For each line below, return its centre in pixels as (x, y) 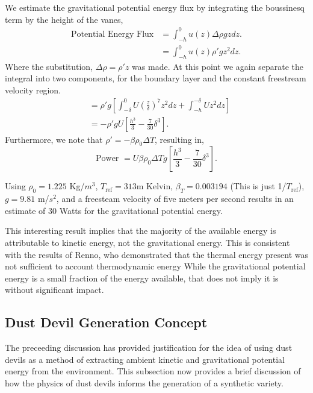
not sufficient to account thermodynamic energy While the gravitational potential (155, 266)
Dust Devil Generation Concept (106, 322)
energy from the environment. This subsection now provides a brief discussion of (153, 371)
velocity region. (33, 90)
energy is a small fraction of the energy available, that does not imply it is (142, 278)
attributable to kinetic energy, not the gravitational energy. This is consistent (147, 243)
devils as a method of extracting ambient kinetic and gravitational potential (145, 359)
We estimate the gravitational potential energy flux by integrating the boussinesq (155, 7)
